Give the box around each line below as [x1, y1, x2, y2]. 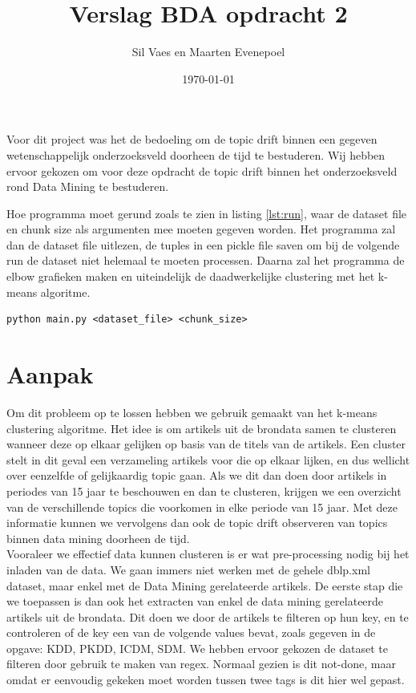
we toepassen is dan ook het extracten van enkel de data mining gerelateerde [6, 593, 384, 610]
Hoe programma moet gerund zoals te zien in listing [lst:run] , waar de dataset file [6, 205, 407, 221]
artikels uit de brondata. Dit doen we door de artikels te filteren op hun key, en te [6, 608, 409, 625]
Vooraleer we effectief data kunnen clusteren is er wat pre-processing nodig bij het [6, 545, 410, 562]
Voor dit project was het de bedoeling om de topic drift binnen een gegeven [6, 131, 378, 148]
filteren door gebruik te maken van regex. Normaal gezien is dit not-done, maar [6, 655, 397, 672]
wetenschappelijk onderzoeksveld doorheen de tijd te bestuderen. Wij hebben [6, 146, 386, 163]
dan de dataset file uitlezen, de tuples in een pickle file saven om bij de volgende [6, 236, 400, 253]
